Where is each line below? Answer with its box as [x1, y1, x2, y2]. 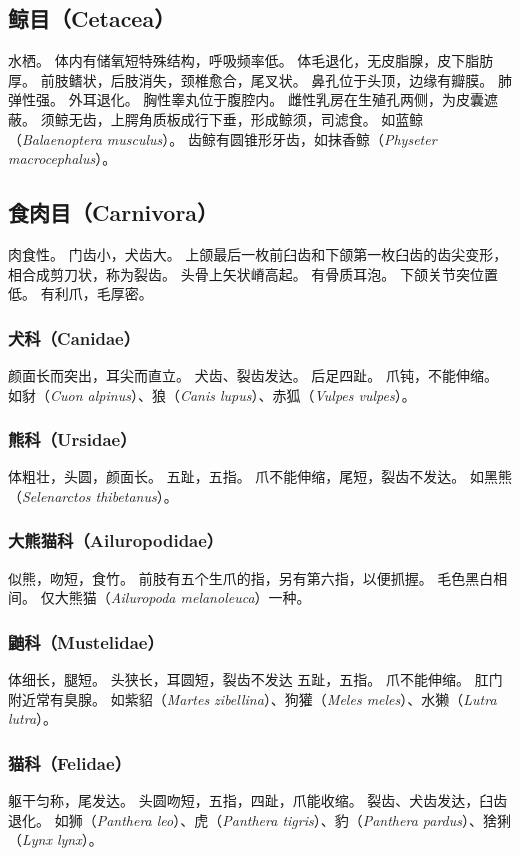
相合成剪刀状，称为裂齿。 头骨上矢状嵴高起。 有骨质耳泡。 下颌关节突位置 [8, 263, 498, 284]
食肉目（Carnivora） [8, 197, 219, 228]
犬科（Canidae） [8, 325, 141, 350]
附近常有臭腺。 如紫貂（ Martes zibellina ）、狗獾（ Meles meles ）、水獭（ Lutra [8, 688, 497, 709]
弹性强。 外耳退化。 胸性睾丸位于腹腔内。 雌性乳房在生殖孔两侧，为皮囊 [8, 89, 484, 110]
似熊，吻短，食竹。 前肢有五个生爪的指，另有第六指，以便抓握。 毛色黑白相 [8, 567, 508, 588]
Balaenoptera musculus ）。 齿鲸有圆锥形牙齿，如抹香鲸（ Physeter [22, 128, 437, 149]
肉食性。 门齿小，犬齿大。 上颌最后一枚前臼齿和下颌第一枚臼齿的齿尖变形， [8, 243, 508, 264]
